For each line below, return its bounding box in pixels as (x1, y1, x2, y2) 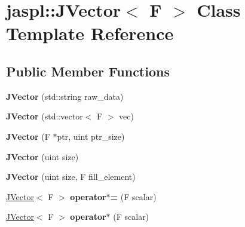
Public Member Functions (6, 62, 170, 80)
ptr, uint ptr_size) (57, 130, 125, 142)
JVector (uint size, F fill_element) (6, 170, 136, 183)
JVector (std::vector (6, 110, 83, 122)
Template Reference (6, 21, 174, 45)
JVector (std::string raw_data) (6, 90, 124, 102)
